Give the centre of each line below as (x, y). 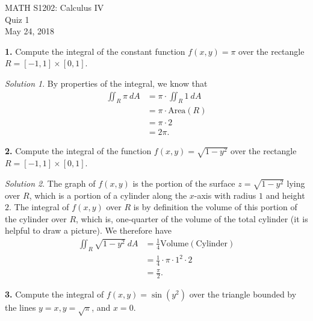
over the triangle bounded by (243, 294)
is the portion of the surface (184, 183)
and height (285, 195)
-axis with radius (225, 195)
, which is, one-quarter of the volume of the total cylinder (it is (192, 218)
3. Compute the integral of (54, 294)
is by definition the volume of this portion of (215, 207)
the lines (20, 307)
